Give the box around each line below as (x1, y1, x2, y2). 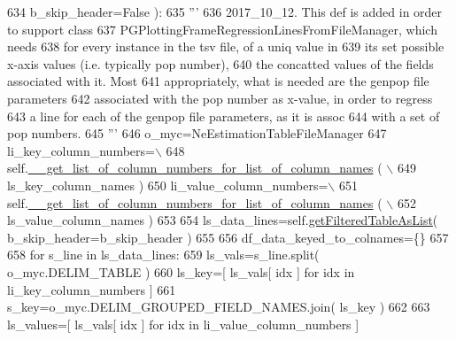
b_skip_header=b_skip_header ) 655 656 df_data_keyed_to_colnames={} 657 (7, 228, 449, 246)
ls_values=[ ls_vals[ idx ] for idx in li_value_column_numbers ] (7, 314, 359, 333)
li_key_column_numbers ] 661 (7, 280, 176, 298)
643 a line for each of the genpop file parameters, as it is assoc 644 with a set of (7, 106, 440, 125)
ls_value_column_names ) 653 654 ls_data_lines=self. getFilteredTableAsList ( (7, 211, 438, 229)
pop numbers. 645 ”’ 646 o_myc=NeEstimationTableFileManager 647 (7, 124, 387, 143)
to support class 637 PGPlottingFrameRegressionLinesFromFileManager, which (7, 19, 437, 38)
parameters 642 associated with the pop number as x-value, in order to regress (7, 89, 433, 107)
